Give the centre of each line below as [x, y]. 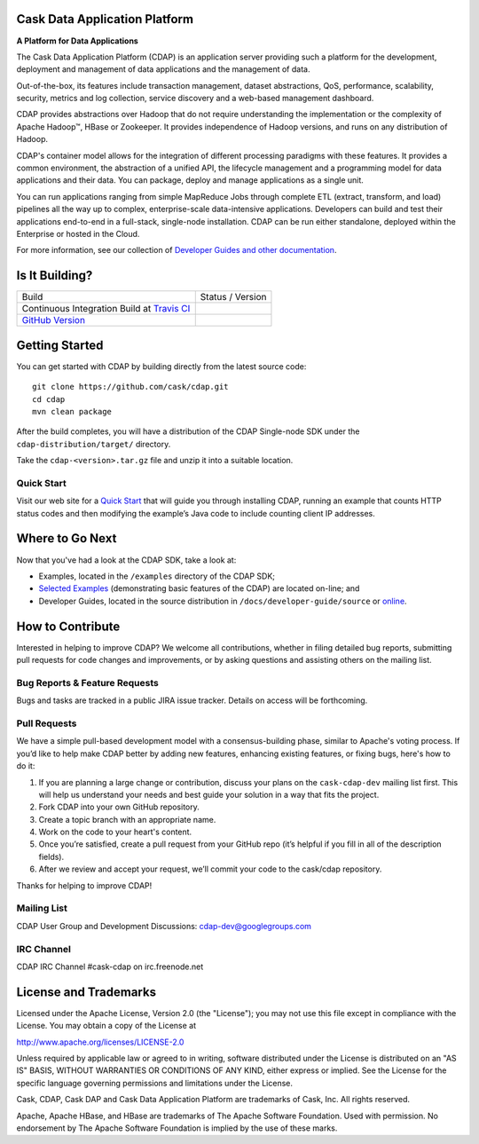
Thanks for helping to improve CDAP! [84, 885]
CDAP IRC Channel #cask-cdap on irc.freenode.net [110, 966]
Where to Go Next [67, 538]
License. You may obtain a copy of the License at [106, 1026]
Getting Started [60, 345]
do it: [26, 766]
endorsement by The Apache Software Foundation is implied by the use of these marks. [177, 1128]
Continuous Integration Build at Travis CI [106, 309]
